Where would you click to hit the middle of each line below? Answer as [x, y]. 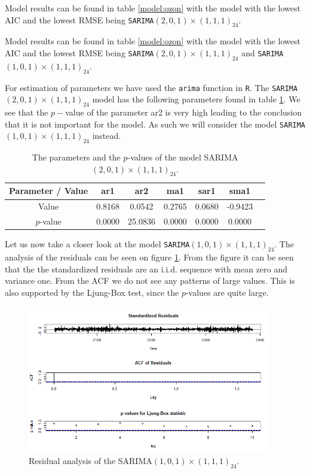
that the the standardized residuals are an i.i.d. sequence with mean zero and [146, 269]
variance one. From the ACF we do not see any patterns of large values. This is [150, 281]
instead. [107, 136]
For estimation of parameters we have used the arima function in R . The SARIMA [151, 87]
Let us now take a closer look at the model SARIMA [97, 244]
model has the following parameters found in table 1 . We [196, 99]
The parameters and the [76, 157]
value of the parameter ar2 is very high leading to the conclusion [184, 112]
